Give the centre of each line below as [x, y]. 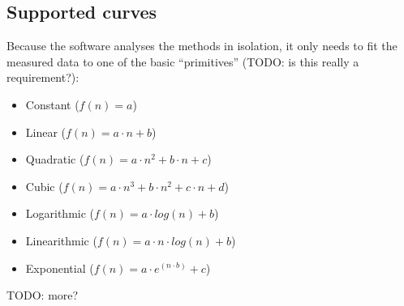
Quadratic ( [55, 159]
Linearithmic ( [61, 240]
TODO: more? [43, 295]
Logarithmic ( [60, 213]
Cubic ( [44, 186]
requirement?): [43, 77]
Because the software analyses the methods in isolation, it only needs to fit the [202, 46]
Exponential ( [60, 268]
